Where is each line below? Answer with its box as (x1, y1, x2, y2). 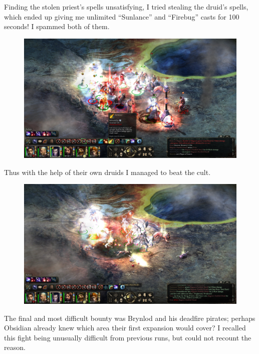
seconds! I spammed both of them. (4, 21, 110, 32)
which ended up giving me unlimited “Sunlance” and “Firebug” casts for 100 (4, 11, 239, 22)
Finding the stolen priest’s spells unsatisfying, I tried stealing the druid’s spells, (4, 2, 248, 12)
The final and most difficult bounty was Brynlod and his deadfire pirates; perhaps (4, 312, 255, 323)
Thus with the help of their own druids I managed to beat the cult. (4, 166, 211, 177)
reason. (4, 342, 26, 352)
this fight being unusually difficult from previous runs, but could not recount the (4, 332, 251, 342)
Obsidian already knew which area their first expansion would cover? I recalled (4, 322, 246, 333)
